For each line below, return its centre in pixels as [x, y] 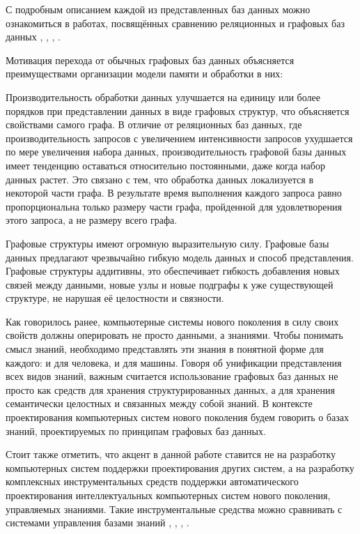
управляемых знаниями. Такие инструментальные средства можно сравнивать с [174, 509]
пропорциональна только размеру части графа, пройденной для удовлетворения [174, 206]
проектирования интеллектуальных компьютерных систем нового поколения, [168, 495]
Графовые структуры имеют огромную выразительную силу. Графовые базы [167, 243]
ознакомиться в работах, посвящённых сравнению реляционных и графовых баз [175, 23]
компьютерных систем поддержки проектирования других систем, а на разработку [180, 467]
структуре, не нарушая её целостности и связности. [115, 298]
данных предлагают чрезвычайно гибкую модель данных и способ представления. [180, 257]
